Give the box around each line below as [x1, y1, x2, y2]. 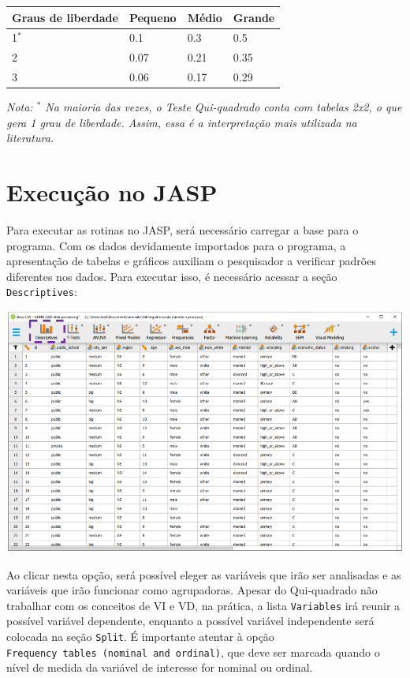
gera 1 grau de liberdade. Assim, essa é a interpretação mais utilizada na [6, 114, 357, 130]
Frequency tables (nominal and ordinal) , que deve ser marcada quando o [6, 643, 380, 660]
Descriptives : [6, 283, 77, 300]
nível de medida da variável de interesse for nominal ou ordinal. [6, 659, 313, 676]
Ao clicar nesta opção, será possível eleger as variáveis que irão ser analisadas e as [6, 566, 401, 582]
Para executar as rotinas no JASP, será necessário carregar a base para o [6, 222, 359, 238]
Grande [233, 9, 275, 25]
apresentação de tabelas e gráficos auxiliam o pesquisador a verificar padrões [6, 253, 376, 269]
